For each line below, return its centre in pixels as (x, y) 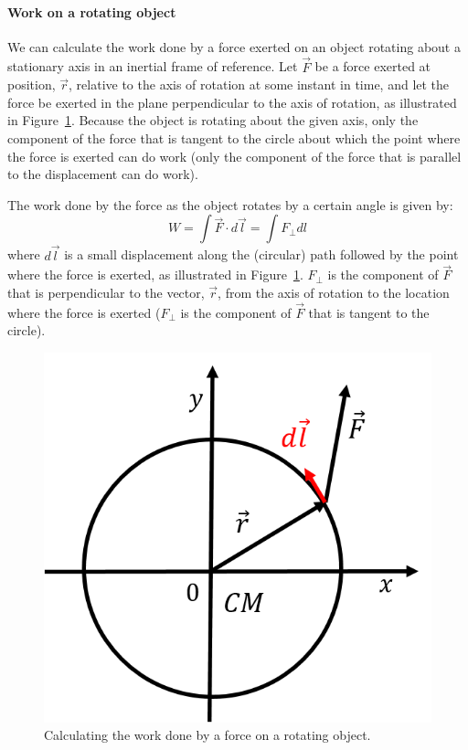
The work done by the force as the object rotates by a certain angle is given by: (230, 204)
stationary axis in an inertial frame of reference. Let (153, 66)
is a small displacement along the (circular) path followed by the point (261, 254)
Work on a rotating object (92, 11)
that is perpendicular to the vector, (106, 292)
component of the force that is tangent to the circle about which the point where (234, 137)
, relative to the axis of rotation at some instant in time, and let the (259, 85)
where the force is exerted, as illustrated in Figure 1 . (155, 275)
